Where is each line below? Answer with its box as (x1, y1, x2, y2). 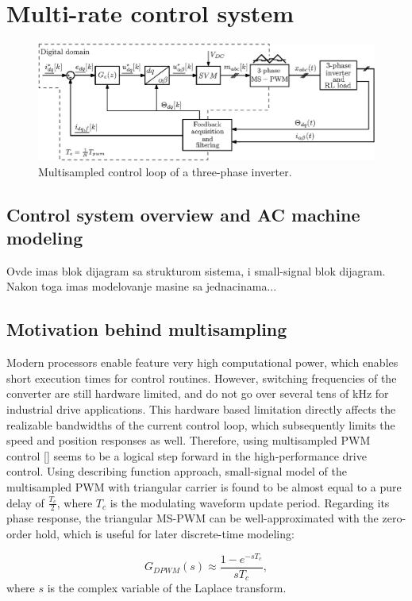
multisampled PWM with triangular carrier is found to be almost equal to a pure (6, 479, 402, 495)
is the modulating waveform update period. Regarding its (110, 494, 390, 510)
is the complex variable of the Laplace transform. (47, 580, 287, 596)
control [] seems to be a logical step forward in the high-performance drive (6, 447, 367, 464)
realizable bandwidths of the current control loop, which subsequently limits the (6, 416, 395, 433)
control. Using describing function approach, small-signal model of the (6, 463, 348, 480)
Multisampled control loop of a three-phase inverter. (38, 163, 292, 179)
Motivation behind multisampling (6, 317, 287, 341)
